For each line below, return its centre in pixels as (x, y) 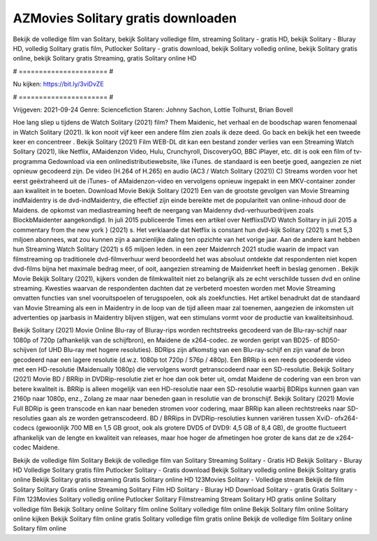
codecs (24, 428)
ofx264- (346, 418)
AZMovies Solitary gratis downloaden (125, 18)
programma (30, 161)
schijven (25, 350)
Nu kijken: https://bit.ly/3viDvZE (58, 84)
